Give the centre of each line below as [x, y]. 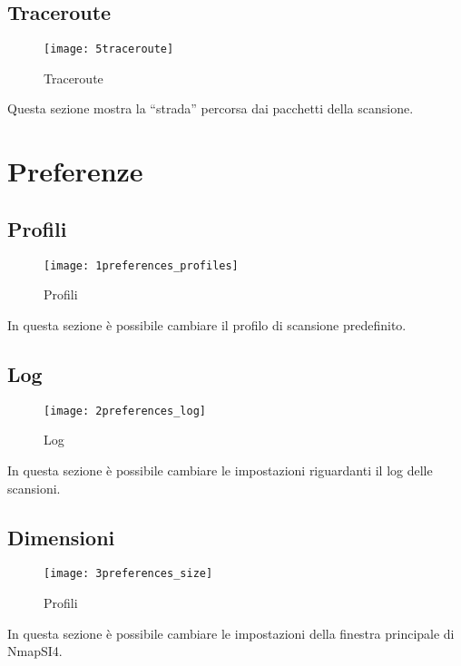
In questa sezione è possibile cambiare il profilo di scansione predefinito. [207, 324]
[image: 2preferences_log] [125, 411]
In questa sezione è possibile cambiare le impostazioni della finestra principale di [231, 633]
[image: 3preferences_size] [128, 574]
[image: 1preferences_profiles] [141, 265]
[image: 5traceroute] [109, 49]
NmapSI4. [35, 651]
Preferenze [75, 171]
